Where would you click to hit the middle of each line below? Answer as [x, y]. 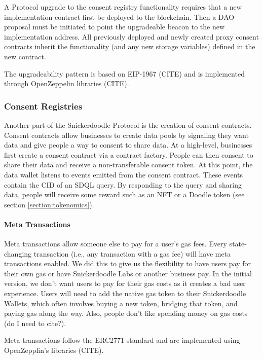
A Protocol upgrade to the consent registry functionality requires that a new [123, 7]
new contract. [25, 56]
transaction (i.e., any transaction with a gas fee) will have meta [132, 253]
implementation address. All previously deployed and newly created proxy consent [131, 36]
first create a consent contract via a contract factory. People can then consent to [129, 154]
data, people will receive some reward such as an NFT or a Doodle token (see [124, 194]
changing [18, 253]
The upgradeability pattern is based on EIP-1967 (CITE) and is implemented [124, 73]
